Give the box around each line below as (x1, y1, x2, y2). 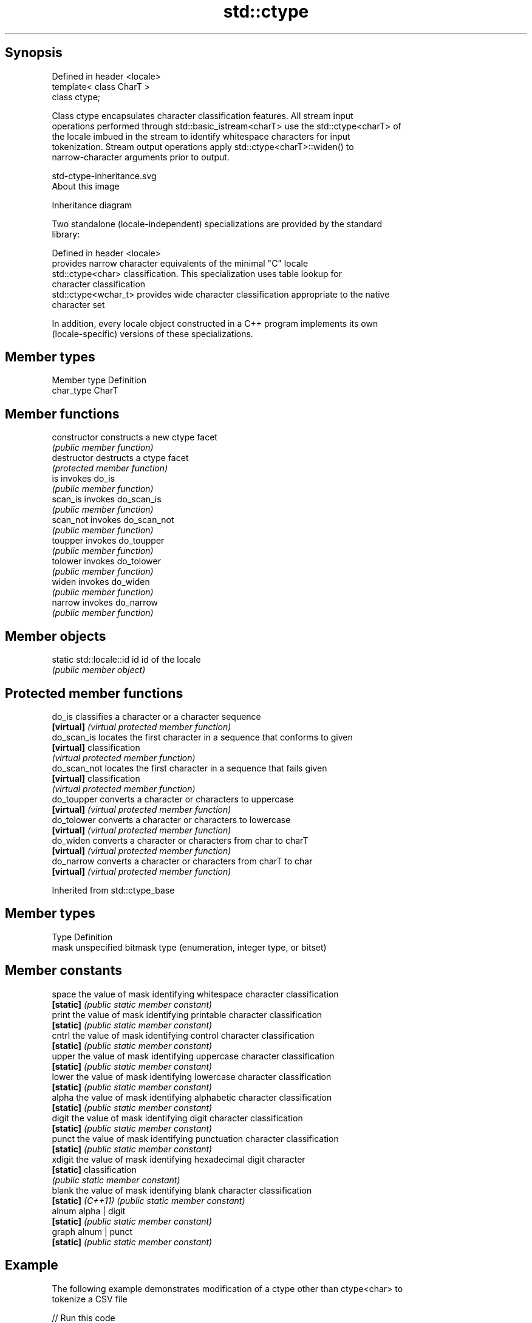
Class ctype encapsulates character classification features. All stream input (52, 110, 353, 121)
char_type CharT (52, 385, 118, 396)
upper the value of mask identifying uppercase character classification (52, 1050, 335, 1061)
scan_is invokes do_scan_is (52, 494, 162, 505)
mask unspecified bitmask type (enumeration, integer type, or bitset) (52, 942, 327, 952)
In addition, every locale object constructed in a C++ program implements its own (52, 318, 378, 329)
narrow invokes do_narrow (52, 597, 158, 608)
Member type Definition (52, 375, 146, 386)
